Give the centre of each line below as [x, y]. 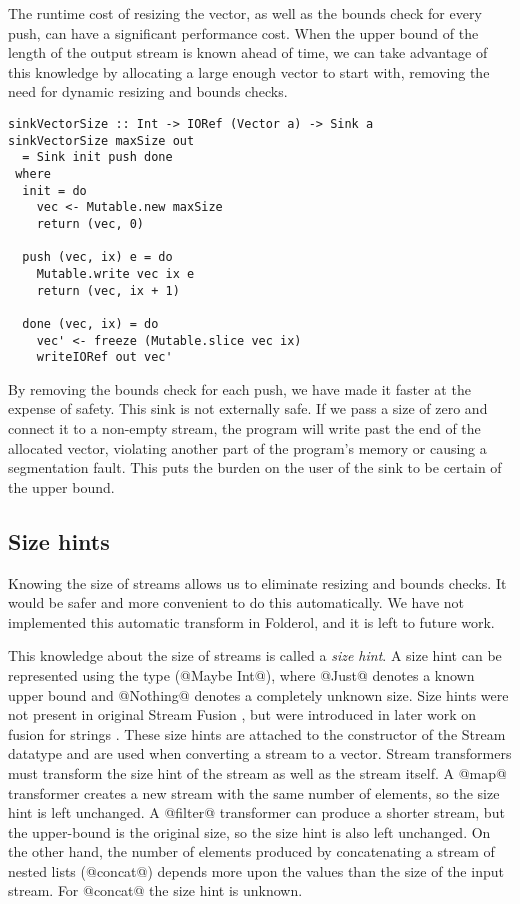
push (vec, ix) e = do [97, 257]
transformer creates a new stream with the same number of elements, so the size [254, 792]
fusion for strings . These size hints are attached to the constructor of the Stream [257, 733]
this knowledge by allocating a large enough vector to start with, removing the [249, 71]
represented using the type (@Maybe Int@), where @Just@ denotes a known [241, 674]
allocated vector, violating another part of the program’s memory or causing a [247, 447]
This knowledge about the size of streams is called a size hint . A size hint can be [255, 655]
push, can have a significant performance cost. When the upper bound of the [243, 32]
